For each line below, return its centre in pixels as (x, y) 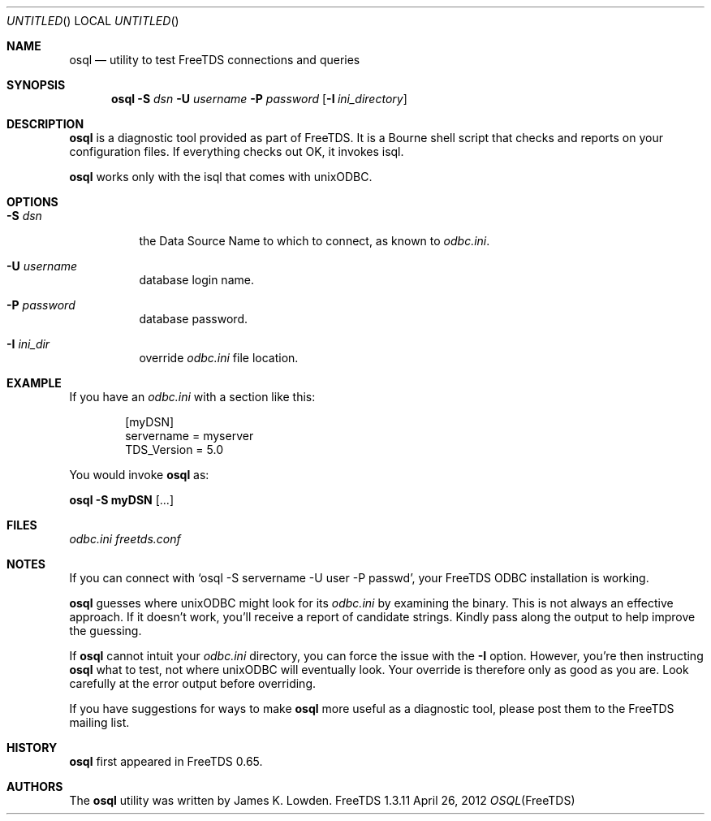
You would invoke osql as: (139, 475)
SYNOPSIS (36, 85)
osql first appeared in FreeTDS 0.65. (166, 761)
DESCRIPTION (45, 124)
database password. (193, 319)
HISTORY (32, 748)
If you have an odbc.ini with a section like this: (192, 397)
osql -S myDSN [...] (121, 500)
